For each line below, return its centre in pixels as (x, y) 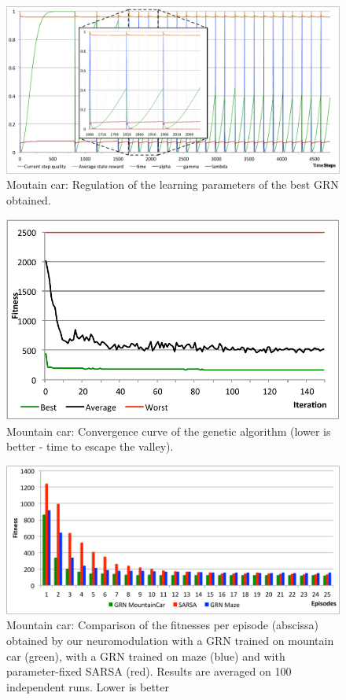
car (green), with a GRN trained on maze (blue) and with (146, 656)
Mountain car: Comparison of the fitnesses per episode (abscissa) (162, 625)
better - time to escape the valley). (90, 446)
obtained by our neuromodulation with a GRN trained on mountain (170, 640)
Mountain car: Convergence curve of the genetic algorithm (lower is (169, 431)
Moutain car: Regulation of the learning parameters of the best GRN (173, 184)
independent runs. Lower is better (88, 686)
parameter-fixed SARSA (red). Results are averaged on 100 (149, 671)
